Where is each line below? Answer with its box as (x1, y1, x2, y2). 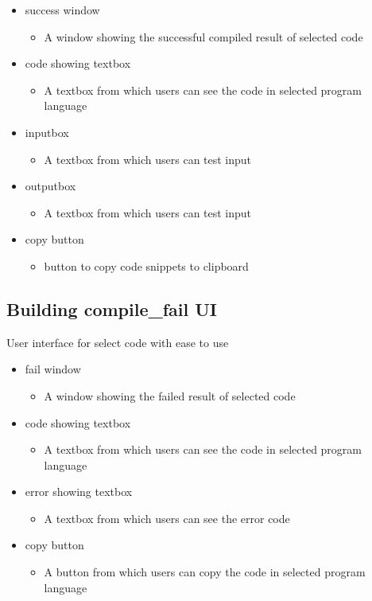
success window (25, 2, 100, 18)
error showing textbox (25, 483, 133, 500)
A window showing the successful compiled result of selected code (44, 28, 363, 45)
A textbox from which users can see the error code (44, 509, 290, 526)
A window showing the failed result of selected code (44, 387, 296, 404)
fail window (25, 361, 81, 377)
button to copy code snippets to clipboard (44, 257, 249, 274)
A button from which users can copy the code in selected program (44, 564, 366, 580)
